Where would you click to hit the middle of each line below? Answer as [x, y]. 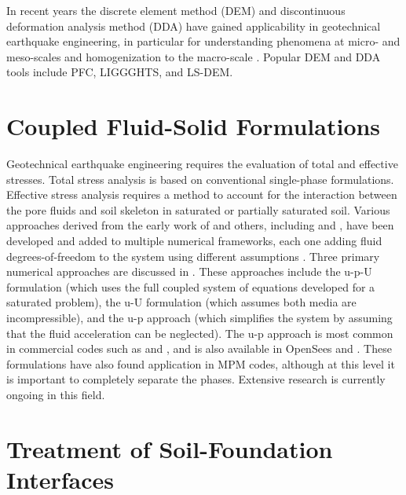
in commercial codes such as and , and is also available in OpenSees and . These [199, 348]
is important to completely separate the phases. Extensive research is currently [196, 379]
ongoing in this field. [56, 394]
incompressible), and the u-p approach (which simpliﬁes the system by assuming [199, 318]
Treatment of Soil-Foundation [170, 448]
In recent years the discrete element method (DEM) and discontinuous [176, 10]
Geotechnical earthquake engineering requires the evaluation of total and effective [202, 164]
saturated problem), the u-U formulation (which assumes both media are [181, 302]
